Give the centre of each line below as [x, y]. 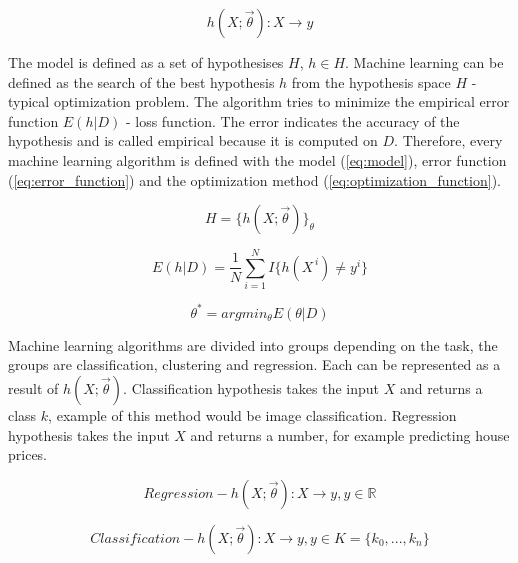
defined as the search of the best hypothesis [141, 81]
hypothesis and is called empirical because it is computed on [193, 140]
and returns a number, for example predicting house [350, 434]
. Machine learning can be [424, 62]
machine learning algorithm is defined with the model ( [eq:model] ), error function [257, 159]
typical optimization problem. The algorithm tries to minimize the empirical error [259, 101]
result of [33, 387]
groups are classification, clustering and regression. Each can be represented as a [254, 364]
